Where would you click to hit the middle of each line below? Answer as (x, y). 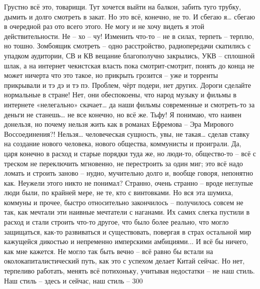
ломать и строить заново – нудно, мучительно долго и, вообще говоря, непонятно (128, 173)
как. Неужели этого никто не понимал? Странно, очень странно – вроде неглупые (128, 182)
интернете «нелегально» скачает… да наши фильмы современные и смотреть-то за (129, 104)
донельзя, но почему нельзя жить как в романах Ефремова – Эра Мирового (119, 124)
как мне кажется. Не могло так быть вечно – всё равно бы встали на (108, 251)
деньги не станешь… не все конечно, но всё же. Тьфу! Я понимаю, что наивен (123, 114)
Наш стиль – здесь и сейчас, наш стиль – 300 (73, 280)
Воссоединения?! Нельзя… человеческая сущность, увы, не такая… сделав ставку (127, 134)
